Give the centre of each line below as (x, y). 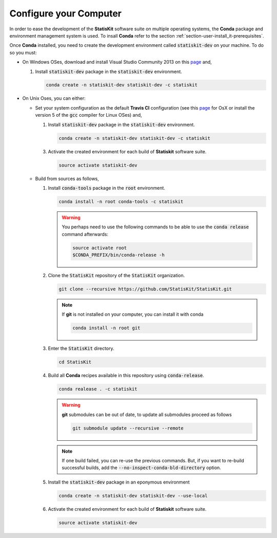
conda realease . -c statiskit (98, 389)
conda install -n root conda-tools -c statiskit (121, 201)
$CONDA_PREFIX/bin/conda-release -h (119, 255)
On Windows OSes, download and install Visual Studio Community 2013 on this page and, (117, 62)
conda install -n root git (106, 328)
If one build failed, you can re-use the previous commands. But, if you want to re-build (153, 461)
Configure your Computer (66, 13)
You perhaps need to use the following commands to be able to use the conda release (155, 227)
